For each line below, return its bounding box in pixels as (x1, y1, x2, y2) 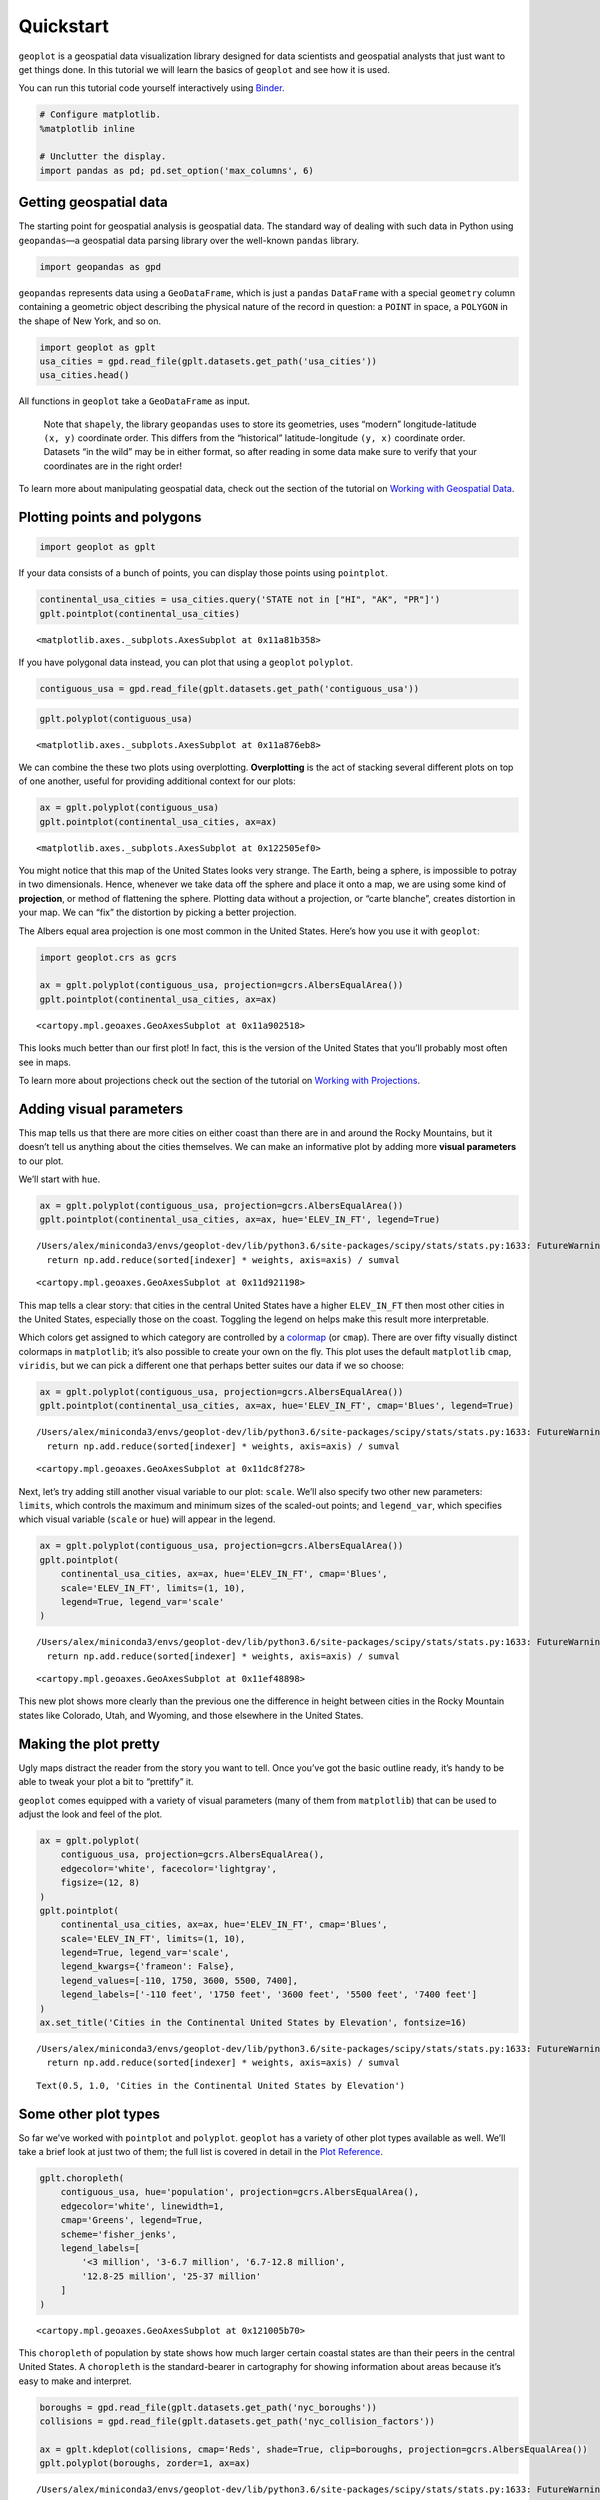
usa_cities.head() (39, 370, 130, 381)
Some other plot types (18, 2105, 160, 2122)
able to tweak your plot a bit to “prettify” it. (18, 1776, 194, 1788)
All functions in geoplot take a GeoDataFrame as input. (18, 395, 250, 407)
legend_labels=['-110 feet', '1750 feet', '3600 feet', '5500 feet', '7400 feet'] (60, 1989, 478, 2000)
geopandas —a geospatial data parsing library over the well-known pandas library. (18, 234, 360, 246)
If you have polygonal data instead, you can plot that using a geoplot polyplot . (18, 656, 354, 668)
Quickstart (18, 15, 110, 37)
